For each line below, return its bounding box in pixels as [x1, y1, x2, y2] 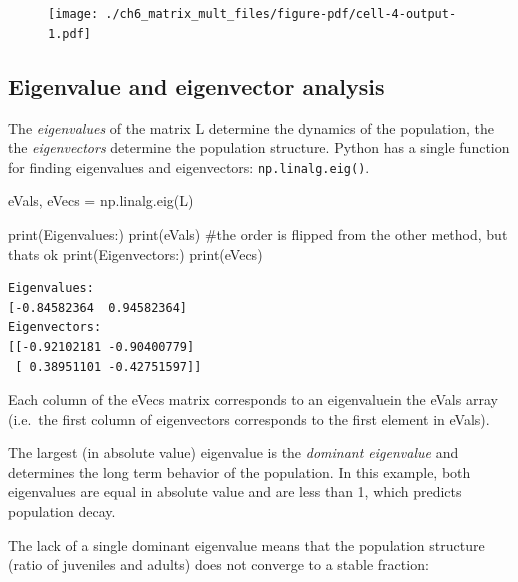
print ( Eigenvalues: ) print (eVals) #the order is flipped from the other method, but [8, 223, 508, 244]
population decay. [8, 501, 116, 522]
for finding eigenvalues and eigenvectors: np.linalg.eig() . [8, 156, 370, 177]
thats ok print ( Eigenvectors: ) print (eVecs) [8, 243, 263, 264]
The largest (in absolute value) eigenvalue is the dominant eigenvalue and [8, 442, 459, 463]
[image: [48, 7, 99, 21]
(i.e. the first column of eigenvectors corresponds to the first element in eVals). [8, 408, 490, 429]
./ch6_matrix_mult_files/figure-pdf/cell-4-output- [105, 7, 457, 21]
